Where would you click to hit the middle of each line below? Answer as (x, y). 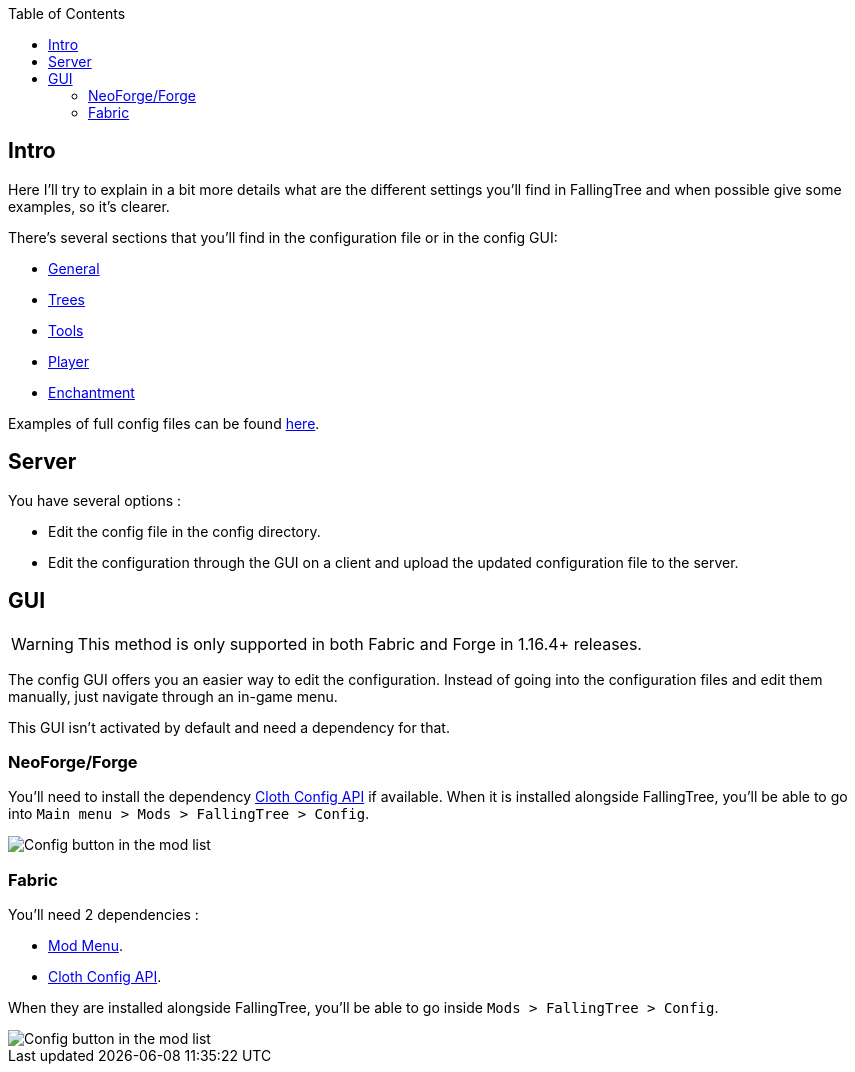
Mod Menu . (85, 946)
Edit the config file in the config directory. (184, 531)
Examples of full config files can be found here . (164, 423)
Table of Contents (67, 13)
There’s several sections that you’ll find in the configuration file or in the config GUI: (283, 237)
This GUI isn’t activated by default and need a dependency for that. (229, 727)
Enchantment (91, 392)
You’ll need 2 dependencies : (103, 915)
